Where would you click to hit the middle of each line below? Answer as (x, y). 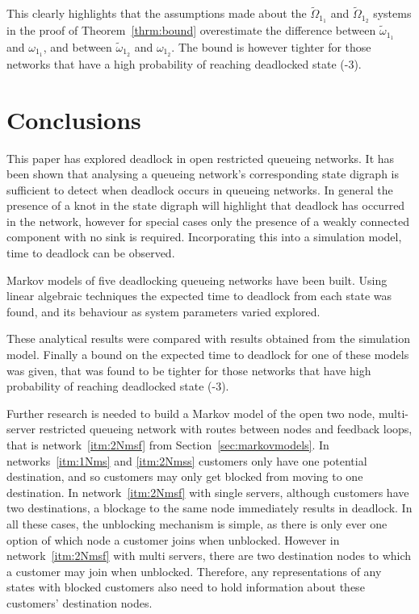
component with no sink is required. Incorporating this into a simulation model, (204, 237)
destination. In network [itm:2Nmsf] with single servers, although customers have (208, 492)
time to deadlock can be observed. (91, 253)
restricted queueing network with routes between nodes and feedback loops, (226, 429)
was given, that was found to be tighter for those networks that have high (189, 370)
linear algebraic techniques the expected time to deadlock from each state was (199, 296)
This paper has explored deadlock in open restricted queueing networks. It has (201, 158)
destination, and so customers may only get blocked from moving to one (185, 476)
